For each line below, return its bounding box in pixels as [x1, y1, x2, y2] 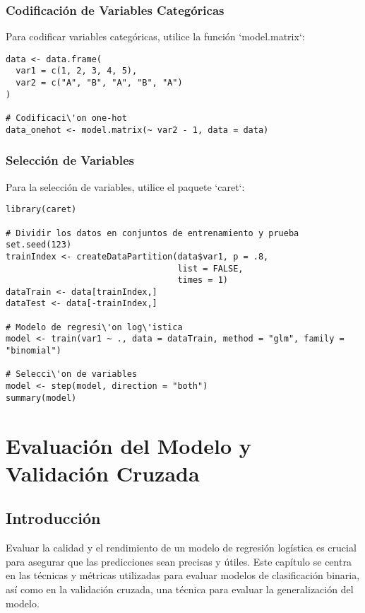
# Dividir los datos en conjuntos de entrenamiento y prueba [6, 228, 299, 238]
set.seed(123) [6, 240, 72, 250]
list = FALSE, [177, 263, 244, 274]
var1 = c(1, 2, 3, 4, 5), [16, 66, 138, 76]
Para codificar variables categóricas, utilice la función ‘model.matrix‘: [6, 29, 305, 44]
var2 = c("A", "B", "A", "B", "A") [16, 78, 183, 88]
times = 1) [177, 275, 228, 286]
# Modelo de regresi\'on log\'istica [6, 322, 183, 332]
